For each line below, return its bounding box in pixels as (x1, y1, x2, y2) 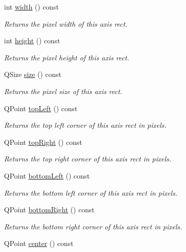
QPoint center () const (4, 238, 74, 248)
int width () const (4, 2, 59, 12)
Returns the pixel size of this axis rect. (4, 86, 122, 96)
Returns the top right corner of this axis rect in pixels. (4, 153, 171, 164)
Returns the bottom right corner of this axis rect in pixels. (4, 221, 182, 231)
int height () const (4, 35, 60, 46)
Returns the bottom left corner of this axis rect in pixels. (4, 187, 177, 198)
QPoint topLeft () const (4, 103, 78, 113)
